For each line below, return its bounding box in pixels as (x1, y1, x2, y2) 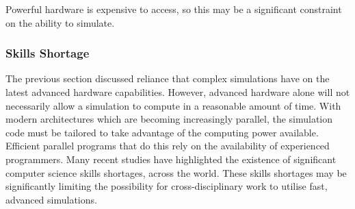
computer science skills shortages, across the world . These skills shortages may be (5, 165, 347, 180)
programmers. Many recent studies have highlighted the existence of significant (5, 151, 337, 166)
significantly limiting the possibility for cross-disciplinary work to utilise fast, (5, 179, 328, 193)
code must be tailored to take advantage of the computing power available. (5, 125, 319, 139)
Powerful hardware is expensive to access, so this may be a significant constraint (5, 2, 342, 16)
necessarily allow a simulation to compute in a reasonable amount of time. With (5, 98, 341, 112)
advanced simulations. (5, 192, 97, 206)
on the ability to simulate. (5, 15, 115, 29)
